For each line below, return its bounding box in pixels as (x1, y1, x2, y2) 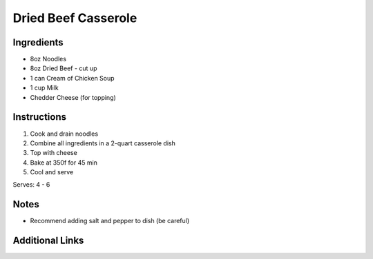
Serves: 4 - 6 (12, 180, 50, 189)
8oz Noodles (30, 55, 67, 63)
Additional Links (12, 235, 84, 247)
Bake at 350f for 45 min (30, 158, 98, 167)
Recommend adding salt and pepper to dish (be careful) (30, 217, 190, 225)
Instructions (12, 111, 67, 123)
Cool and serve (30, 168, 74, 176)
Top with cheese (30, 149, 77, 157)
